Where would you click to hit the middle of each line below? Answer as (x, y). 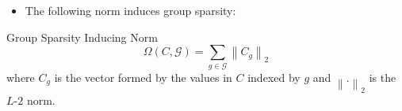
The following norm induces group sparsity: (130, 10)
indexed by (274, 77)
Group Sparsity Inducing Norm (82, 37)
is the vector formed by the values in (143, 77)
